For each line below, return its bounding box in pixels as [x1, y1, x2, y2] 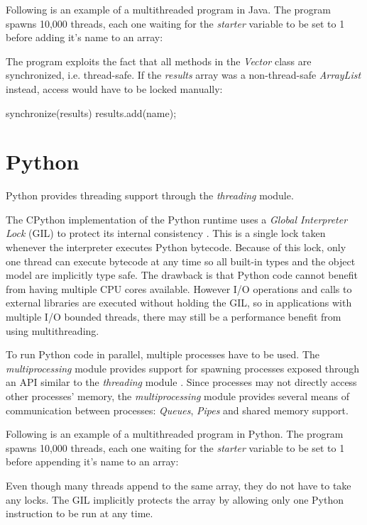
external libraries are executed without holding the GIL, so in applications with [6, 295, 352, 310]
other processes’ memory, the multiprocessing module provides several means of [6, 389, 349, 403]
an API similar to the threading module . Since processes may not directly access [6, 375, 357, 389]
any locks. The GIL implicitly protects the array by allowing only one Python [6, 492, 344, 507]
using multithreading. [6, 323, 99, 338]
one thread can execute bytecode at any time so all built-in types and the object [6, 253, 356, 268]
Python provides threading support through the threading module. [6, 188, 294, 203]
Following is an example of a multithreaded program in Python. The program [6, 426, 344, 441]
